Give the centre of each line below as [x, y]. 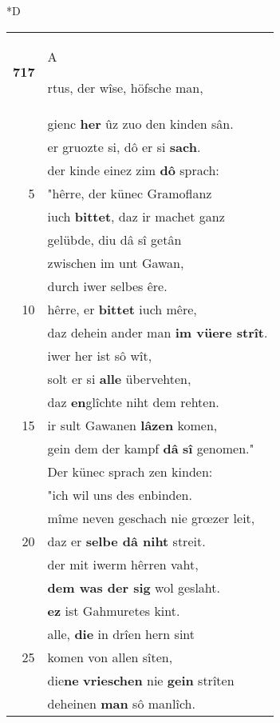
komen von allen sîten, [110, 657]
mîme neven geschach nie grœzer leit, [151, 517]
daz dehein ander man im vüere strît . [158, 332]
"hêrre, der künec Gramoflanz [130, 193]
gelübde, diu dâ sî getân [114, 239]
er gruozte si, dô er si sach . [124, 146]
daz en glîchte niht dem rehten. [133, 401]
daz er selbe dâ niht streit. [126, 541]
